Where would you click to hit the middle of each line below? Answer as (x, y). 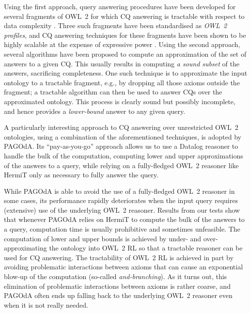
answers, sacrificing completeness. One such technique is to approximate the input (126, 73)
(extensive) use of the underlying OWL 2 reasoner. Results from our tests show (122, 210)
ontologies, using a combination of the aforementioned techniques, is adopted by (123, 136)
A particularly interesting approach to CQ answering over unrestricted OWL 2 (121, 127)
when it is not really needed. (46, 305)
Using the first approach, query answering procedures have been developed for (120, 6)
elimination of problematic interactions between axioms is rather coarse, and (117, 286)
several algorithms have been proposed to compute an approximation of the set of (125, 54)
